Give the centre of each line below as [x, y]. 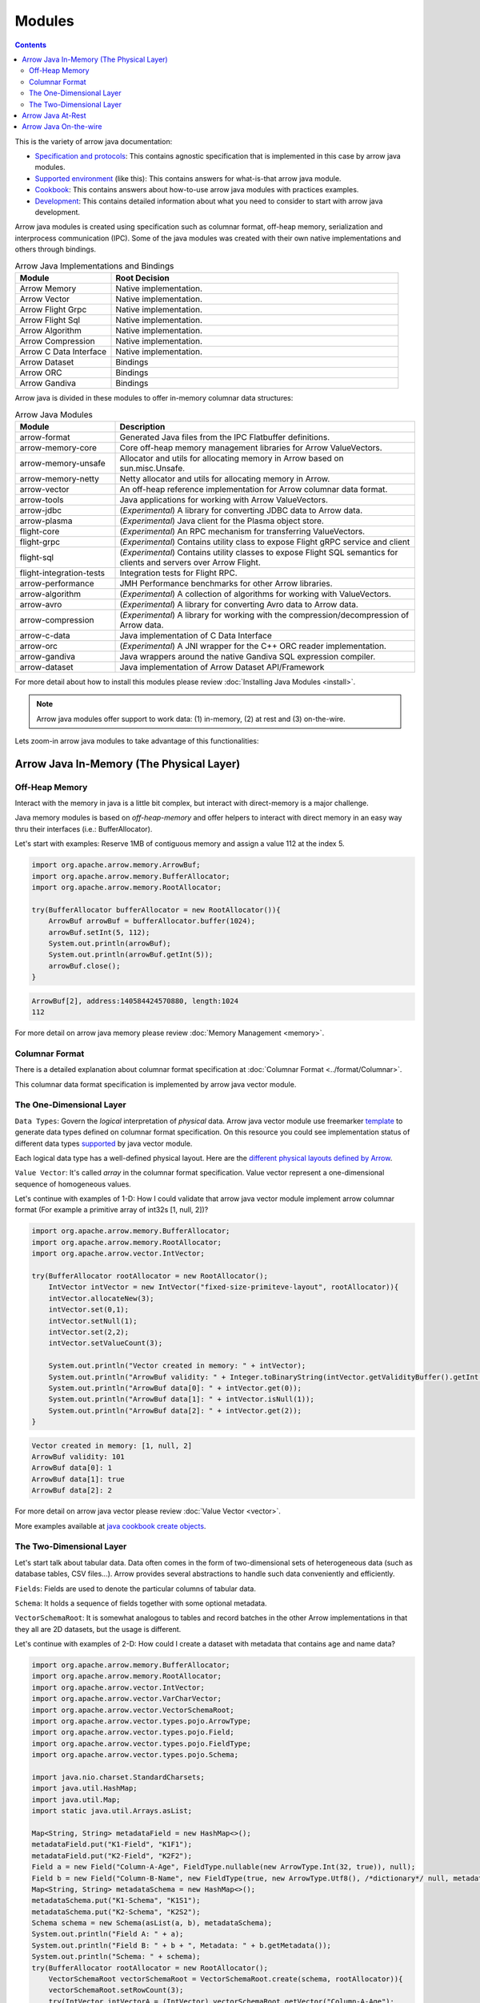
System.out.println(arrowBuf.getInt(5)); [131, 955]
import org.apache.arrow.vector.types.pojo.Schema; [135, 1755]
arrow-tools [42, 499]
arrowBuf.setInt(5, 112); [99, 932]
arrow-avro [41, 604]
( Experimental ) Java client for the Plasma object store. [222, 521]
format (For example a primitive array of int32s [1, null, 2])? [112, 1210]
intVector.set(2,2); [89, 1332]
